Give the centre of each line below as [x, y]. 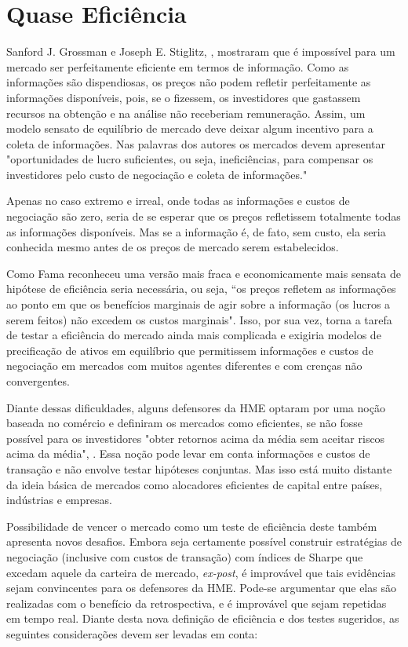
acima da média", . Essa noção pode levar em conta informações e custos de [188, 453]
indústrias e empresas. [59, 500]
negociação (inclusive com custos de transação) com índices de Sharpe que [185, 556]
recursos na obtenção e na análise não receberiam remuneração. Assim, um [186, 113]
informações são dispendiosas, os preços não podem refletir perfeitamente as [189, 82]
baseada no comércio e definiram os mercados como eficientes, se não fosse [184, 423]
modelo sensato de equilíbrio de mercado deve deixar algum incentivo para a [190, 128]
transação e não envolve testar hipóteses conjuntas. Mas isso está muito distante [199, 468]
